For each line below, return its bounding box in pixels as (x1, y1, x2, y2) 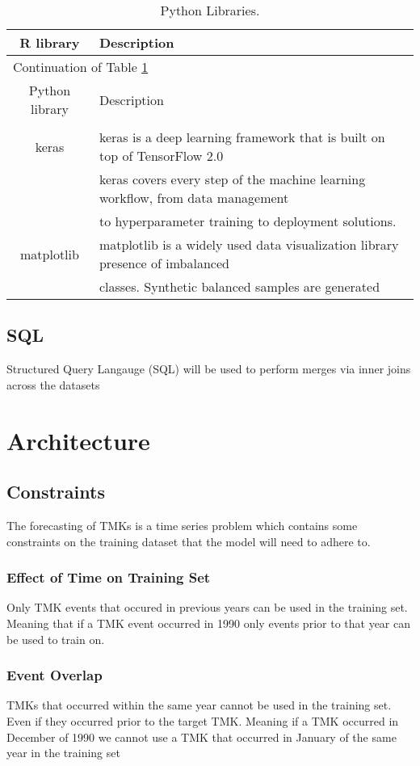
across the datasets (6, 376, 100, 393)
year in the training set (6, 744, 120, 761)
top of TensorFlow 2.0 (99, 146, 224, 165)
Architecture (6, 423, 150, 457)
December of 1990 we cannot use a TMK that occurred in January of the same (6, 728, 397, 745)
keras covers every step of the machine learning (99, 170, 366, 188)
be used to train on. (6, 630, 105, 647)
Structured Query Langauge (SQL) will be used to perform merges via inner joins (6, 360, 411, 377)
